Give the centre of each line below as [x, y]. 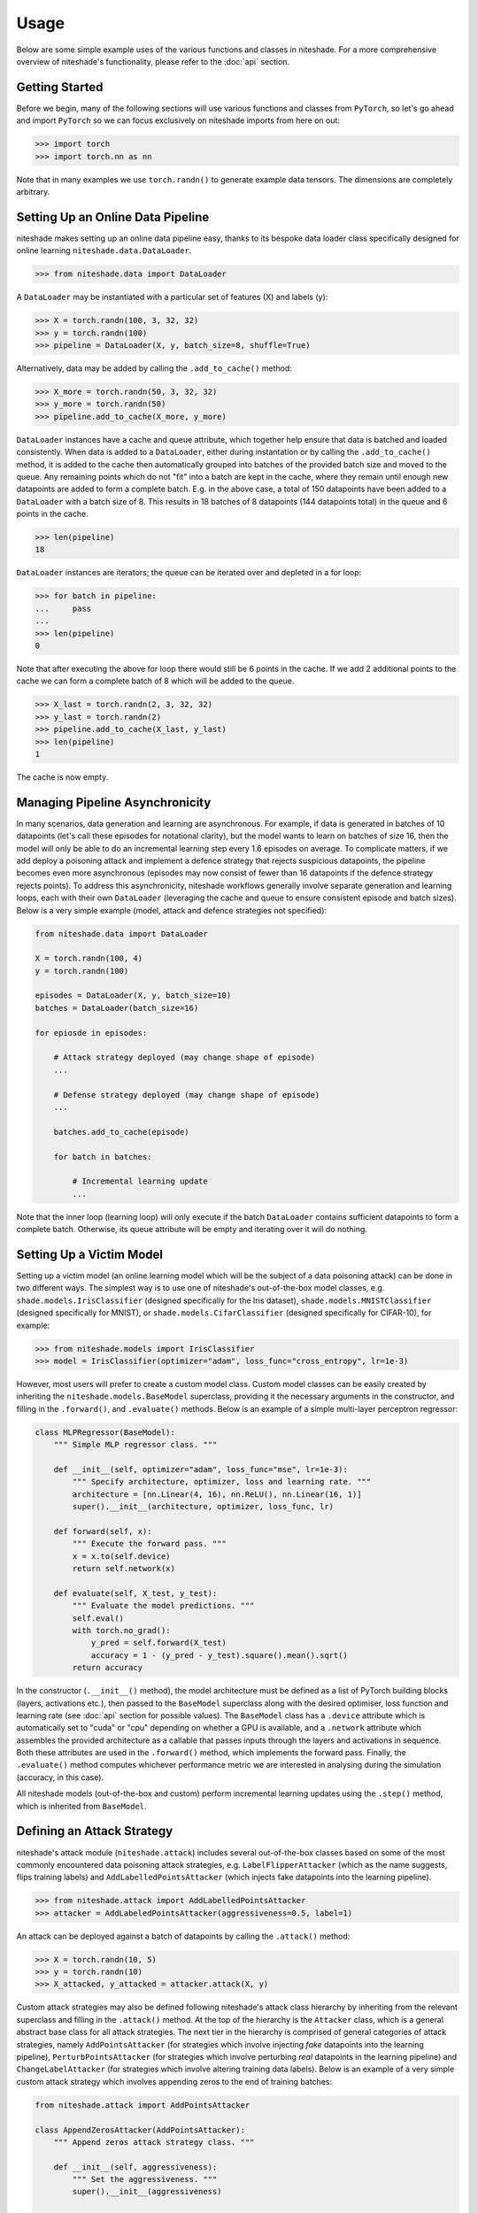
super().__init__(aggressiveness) [147, 2192]
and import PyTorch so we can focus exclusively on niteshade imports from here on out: [178, 120]
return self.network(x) [124, 1568]
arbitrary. [33, 191]
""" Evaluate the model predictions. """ [163, 1606]
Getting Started [60, 87]
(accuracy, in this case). [60, 1777]
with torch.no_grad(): [122, 1630]
